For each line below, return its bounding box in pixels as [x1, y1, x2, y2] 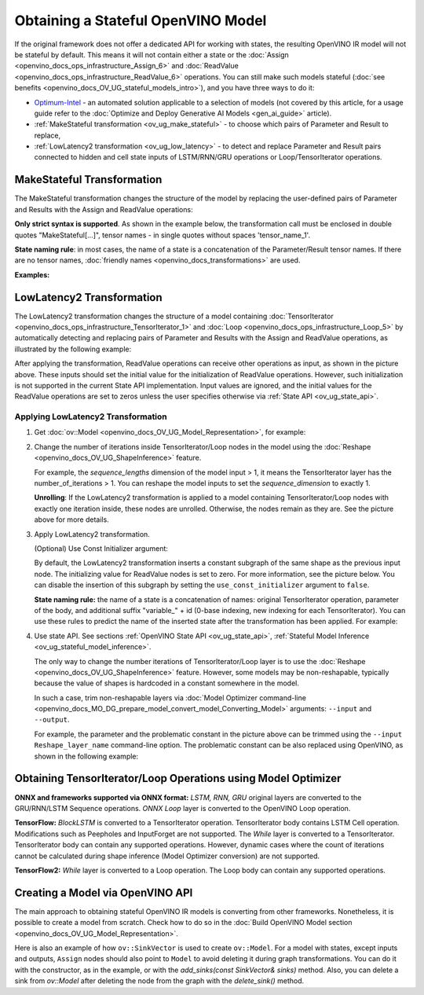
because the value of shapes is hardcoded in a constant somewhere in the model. [34, 678, 300, 688]
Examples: [14, 270, 50, 279]
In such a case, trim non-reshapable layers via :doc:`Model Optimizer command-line [34, 692, 306, 703]
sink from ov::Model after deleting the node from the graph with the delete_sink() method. [14, 976, 305, 986]
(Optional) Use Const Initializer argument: [34, 544, 169, 553]
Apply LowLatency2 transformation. [34, 529, 151, 538]
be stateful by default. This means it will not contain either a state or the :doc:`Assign [14, 50, 290, 59]
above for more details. [34, 515, 109, 524]
